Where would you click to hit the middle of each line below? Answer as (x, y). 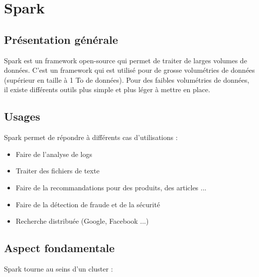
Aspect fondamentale (59, 248)
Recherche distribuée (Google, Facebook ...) (82, 221)
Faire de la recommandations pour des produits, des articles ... (111, 187)
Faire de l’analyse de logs (54, 154)
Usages (22, 116)
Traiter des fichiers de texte (58, 171)
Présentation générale (61, 39)
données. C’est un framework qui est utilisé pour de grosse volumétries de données (129, 70)
